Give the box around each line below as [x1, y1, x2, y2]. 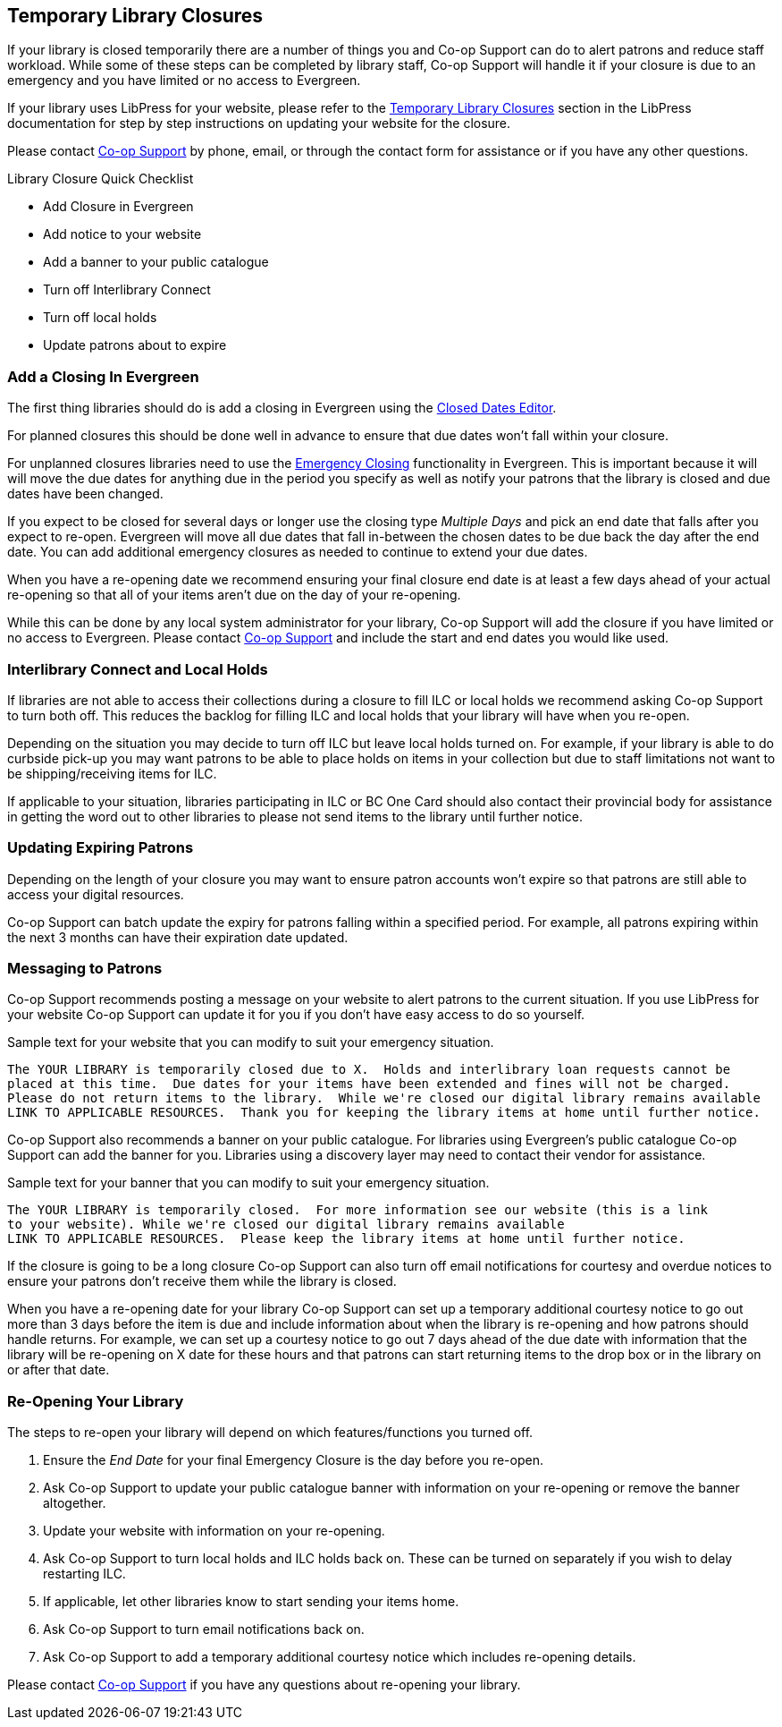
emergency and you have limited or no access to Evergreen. [7, 72, 361, 89]
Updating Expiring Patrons [7, 838, 194, 857]
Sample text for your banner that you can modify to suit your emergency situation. [7, 1175, 490, 1191]
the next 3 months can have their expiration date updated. [7, 929, 349, 945]
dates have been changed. [7, 486, 164, 502]
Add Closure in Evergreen [43, 199, 194, 215]
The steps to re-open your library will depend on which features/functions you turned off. [7, 1425, 534, 1441]
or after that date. [7, 1362, 110, 1378]
